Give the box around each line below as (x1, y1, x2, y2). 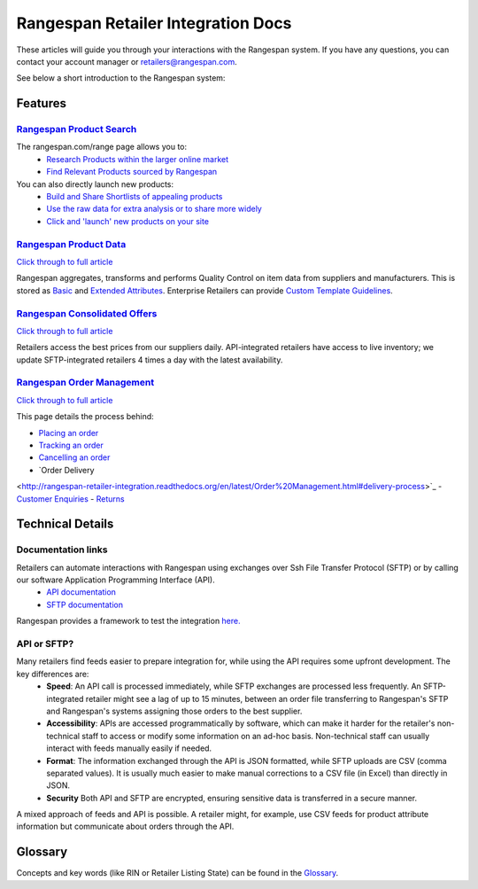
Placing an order (38, 427, 99, 438)
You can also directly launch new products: (16, 178, 174, 190)
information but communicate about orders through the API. (16, 821, 235, 832)
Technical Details (16, 517, 114, 532)
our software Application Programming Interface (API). (16, 574, 216, 585)
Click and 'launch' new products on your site (46, 215, 210, 226)
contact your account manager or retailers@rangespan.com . (16, 56, 238, 66)
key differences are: (16, 668, 89, 679)
